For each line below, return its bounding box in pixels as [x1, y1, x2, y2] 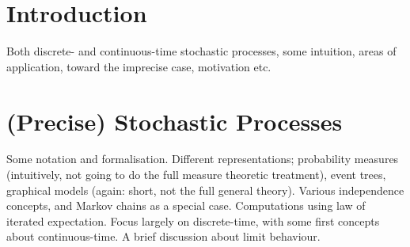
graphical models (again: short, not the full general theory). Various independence [6, 181, 404, 198]
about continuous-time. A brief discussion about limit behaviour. [6, 228, 321, 245]
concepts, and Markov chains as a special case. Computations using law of [6, 197, 366, 214]
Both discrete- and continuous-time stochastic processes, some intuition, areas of [6, 43, 397, 59]
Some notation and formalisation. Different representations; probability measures [6, 150, 399, 167]
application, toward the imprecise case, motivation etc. [6, 58, 271, 74]
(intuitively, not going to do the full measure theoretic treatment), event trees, [6, 166, 386, 183]
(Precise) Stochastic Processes [6, 104, 343, 137]
